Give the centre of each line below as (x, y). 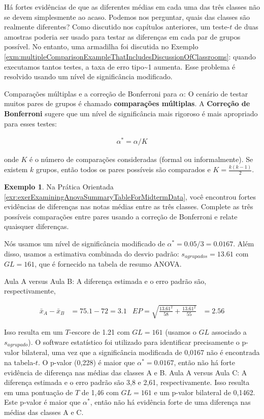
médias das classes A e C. (44, 412)
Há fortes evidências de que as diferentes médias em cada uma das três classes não (132, 7)
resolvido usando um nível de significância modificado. (88, 76)
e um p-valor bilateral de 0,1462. (205, 392)
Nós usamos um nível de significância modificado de (85, 243)
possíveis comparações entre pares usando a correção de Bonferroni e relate (121, 216)
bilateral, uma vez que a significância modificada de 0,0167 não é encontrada (141, 352)
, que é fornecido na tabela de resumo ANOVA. (108, 263)
